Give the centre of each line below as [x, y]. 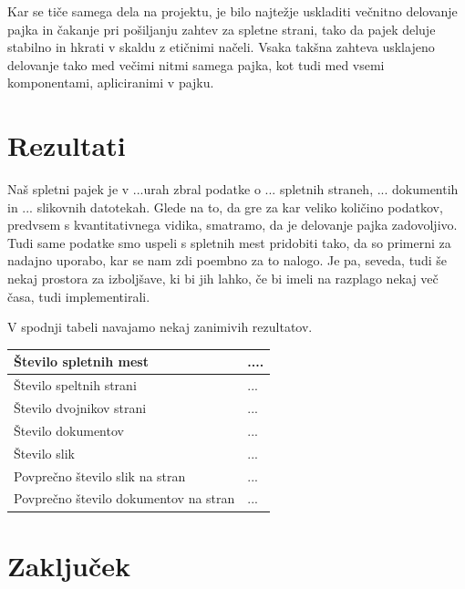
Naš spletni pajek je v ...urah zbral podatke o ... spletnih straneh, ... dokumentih [233, 189]
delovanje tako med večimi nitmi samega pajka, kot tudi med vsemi [196, 64]
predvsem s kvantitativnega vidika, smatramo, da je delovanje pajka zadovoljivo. [232, 225]
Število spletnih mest [81, 362]
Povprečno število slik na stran [100, 475]
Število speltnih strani [75, 385]
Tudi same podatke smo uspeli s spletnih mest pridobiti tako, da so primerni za [229, 242]
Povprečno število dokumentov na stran [124, 498]
